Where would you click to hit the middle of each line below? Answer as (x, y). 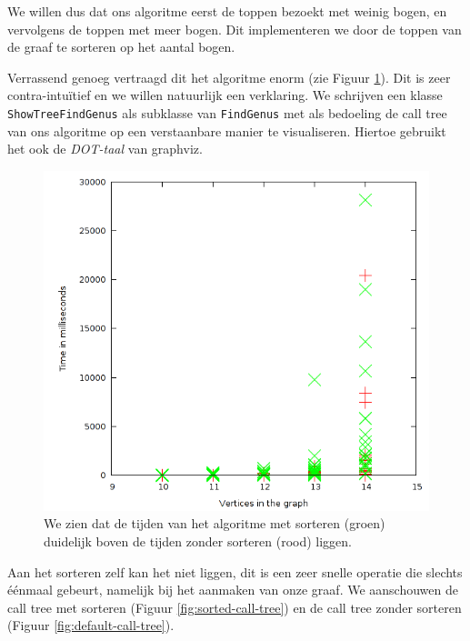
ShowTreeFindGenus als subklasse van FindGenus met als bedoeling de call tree (227, 112)
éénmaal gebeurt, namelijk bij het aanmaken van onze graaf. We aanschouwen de (233, 590)
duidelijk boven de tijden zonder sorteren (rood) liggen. (198, 541)
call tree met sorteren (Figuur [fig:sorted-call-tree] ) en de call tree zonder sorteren (235, 607)
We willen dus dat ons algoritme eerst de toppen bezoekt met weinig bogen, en (227, 11)
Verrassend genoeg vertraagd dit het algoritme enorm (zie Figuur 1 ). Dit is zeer (229, 77)
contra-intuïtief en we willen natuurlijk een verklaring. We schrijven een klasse (225, 95)
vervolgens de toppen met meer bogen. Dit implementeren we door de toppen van (235, 29)
